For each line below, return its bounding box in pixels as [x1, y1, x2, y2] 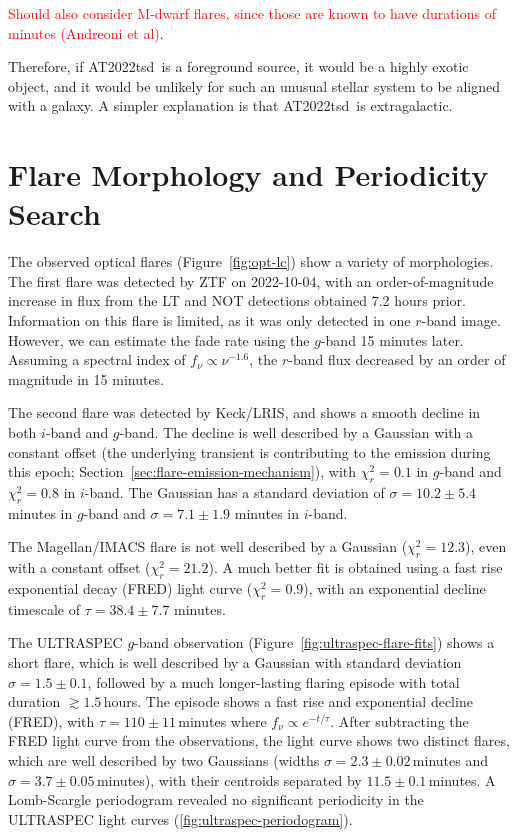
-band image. [421, 310, 501, 331]
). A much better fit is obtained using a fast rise [208, 557, 503, 578]
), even [465, 536, 507, 557]
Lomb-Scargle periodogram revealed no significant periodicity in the [8, 789, 424, 810]
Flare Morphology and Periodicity [8, 154, 489, 195]
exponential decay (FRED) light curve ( [8, 578, 253, 598]
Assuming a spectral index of [8, 349, 186, 370]
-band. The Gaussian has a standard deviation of [84, 482, 385, 503]
